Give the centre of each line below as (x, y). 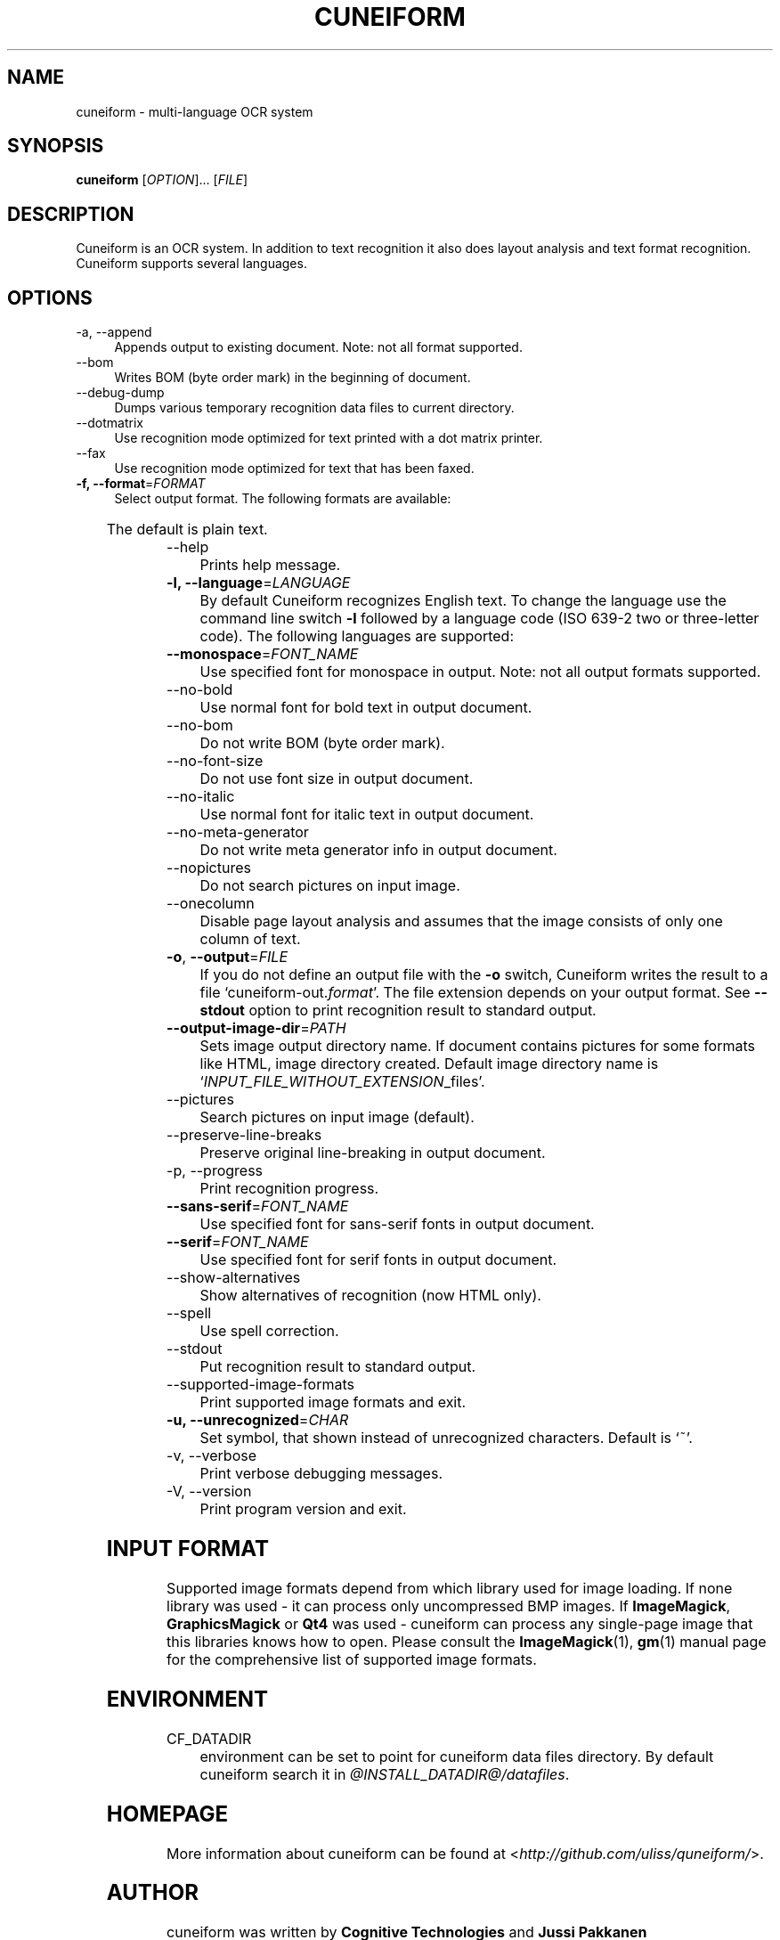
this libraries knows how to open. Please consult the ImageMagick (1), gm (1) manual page (467, 1641)
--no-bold (200, 690)
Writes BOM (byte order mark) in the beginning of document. (292, 378)
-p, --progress (215, 1171)
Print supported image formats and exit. (333, 1402)
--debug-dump (120, 393)
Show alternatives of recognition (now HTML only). (370, 1296)
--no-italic (201, 797)
